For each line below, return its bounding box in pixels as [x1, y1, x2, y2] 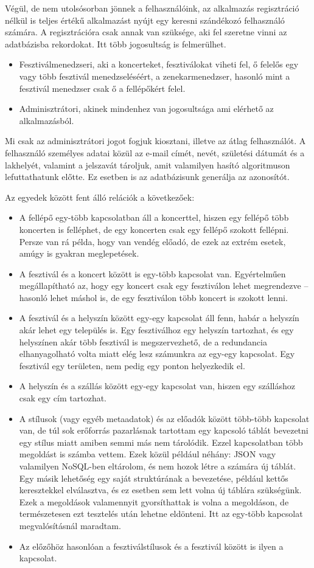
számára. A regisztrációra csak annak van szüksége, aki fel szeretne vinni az [5, 26, 287, 38]
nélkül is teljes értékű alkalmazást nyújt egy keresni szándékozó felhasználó [5, 13, 285, 26]
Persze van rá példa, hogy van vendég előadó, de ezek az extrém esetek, [19, 235, 286, 248]
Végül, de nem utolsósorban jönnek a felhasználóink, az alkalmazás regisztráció [5, 2, 299, 14]
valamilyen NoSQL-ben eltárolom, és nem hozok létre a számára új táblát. [19, 460, 296, 472]
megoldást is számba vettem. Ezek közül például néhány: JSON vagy [19, 448, 276, 460]
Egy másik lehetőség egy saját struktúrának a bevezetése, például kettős [19, 471, 288, 484]
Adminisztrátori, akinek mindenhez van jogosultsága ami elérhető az [19, 102, 274, 115]
